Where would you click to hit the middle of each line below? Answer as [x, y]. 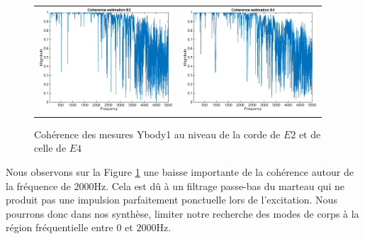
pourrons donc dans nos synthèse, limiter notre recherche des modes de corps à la [182, 213]
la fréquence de [38, 185]
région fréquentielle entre [60, 227]
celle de [50, 148]
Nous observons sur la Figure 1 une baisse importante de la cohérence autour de [180, 172]
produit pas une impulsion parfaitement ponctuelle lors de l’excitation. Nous [172, 200]
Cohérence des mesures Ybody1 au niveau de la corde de [157, 134]
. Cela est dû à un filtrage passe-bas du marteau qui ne [225, 185]
